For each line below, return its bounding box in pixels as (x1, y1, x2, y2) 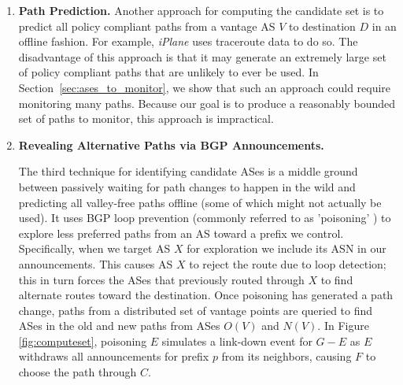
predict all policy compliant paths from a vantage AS (18, 17, 275, 34)
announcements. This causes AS (18, 255, 173, 272)
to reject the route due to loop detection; (189, 255, 386, 272)
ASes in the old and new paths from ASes (18, 317, 220, 334)
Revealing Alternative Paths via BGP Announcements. (18, 136, 324, 153)
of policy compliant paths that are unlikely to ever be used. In (18, 64, 319, 80)
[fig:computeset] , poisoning (18, 332, 147, 349)
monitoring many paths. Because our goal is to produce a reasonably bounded (18, 94, 396, 111)
